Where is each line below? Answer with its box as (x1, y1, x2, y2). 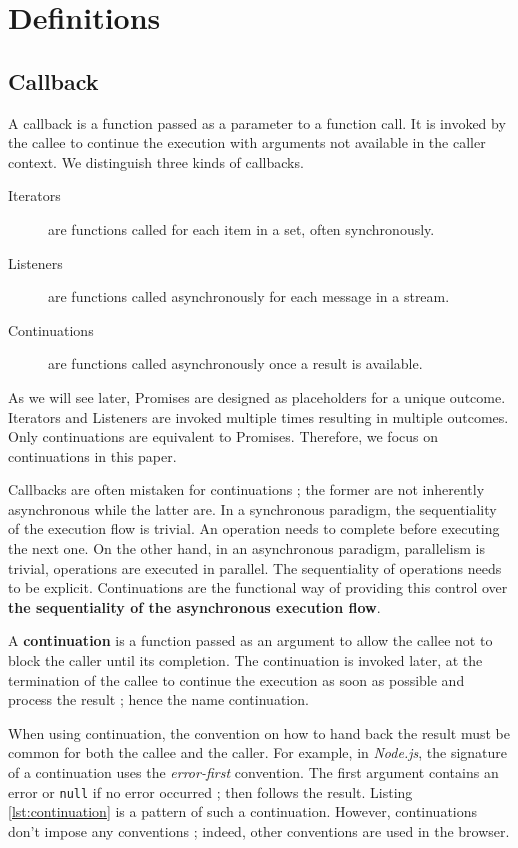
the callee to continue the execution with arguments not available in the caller (8, 132, 486, 153)
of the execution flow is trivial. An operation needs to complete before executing (8, 518, 500, 539)
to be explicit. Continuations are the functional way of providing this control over (8, 577, 508, 598)
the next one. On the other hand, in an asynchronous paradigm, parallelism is (8, 538, 485, 559)
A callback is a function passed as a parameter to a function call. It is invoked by (8, 112, 506, 133)
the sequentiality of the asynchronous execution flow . (8, 596, 381, 617)
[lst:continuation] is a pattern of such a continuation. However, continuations (8, 801, 478, 822)
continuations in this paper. (8, 445, 177, 466)
